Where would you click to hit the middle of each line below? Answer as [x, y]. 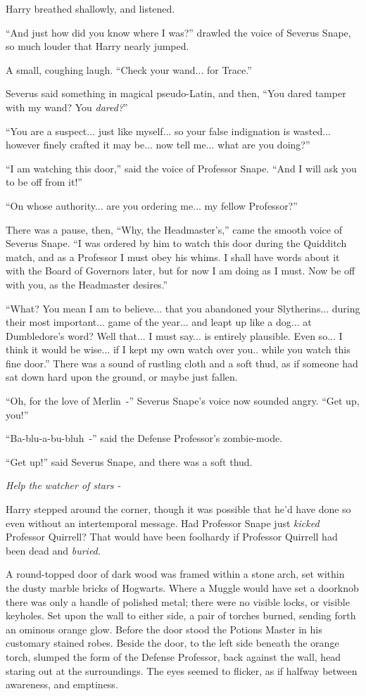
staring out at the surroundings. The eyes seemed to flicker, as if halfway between [182, 670]
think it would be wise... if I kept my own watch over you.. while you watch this [178, 349]
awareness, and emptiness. [62, 684]
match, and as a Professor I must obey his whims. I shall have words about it [173, 257]
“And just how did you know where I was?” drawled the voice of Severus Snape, [178, 32]
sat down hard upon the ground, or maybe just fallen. [122, 377]
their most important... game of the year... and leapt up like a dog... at [159, 322]
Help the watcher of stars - [63, 485]
